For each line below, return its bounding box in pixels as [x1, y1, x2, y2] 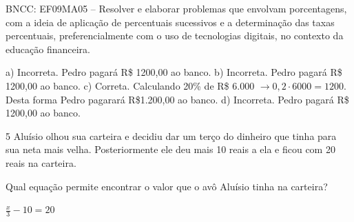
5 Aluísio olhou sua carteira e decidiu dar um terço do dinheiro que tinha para [6, 128, 337, 143]
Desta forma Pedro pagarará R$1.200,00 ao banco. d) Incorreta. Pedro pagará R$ [6, 92, 349, 106]
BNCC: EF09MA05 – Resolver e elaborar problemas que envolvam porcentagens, [6, 1, 347, 15]
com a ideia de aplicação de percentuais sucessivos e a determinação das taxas [6, 14, 335, 29]
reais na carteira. [6, 155, 76, 170]
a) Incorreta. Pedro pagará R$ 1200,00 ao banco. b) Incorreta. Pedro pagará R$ [6, 65, 342, 79]
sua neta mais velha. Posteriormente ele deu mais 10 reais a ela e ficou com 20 [6, 142, 335, 157]
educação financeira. [6, 41, 90, 56]
